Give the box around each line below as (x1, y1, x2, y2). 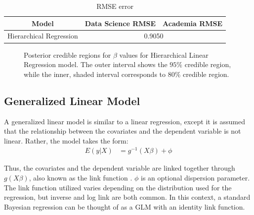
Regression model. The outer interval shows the (24, 59, 168, 70)
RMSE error (96, 1, 133, 11)
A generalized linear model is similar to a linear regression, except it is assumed (4, 116, 245, 126)
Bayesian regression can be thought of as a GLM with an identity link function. (4, 201, 245, 212)
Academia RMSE (163, 18, 223, 28)
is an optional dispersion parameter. (141, 173, 250, 182)
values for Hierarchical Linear (119, 49, 209, 60)
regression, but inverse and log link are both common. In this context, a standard (4, 192, 251, 202)
